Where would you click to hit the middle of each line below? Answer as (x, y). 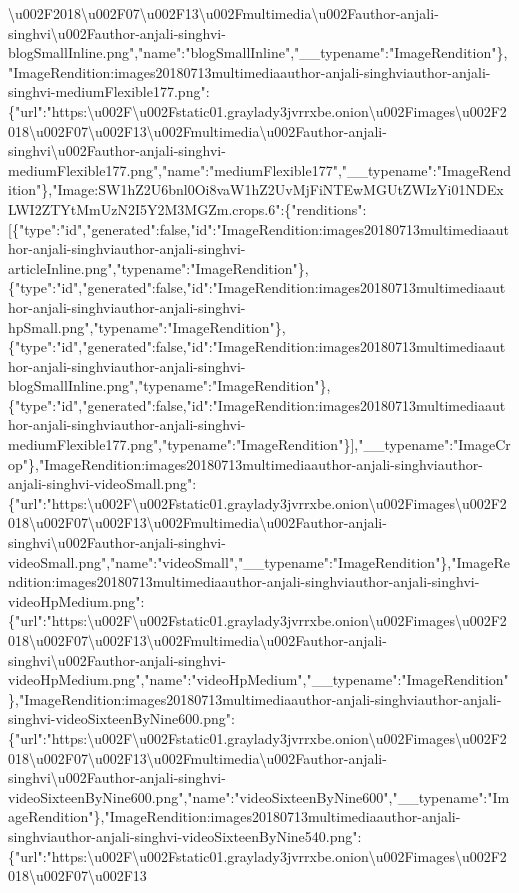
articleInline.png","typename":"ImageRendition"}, (158, 267)
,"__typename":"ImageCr (432, 444)
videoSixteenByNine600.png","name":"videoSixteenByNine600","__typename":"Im (259, 796)
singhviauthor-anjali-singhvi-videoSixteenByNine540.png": (185, 835)
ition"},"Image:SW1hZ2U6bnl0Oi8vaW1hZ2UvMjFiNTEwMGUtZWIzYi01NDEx (256, 189)
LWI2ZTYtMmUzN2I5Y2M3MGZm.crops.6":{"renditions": (187, 208)
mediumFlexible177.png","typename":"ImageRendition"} (179, 444)
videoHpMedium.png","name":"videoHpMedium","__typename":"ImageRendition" (258, 679)
